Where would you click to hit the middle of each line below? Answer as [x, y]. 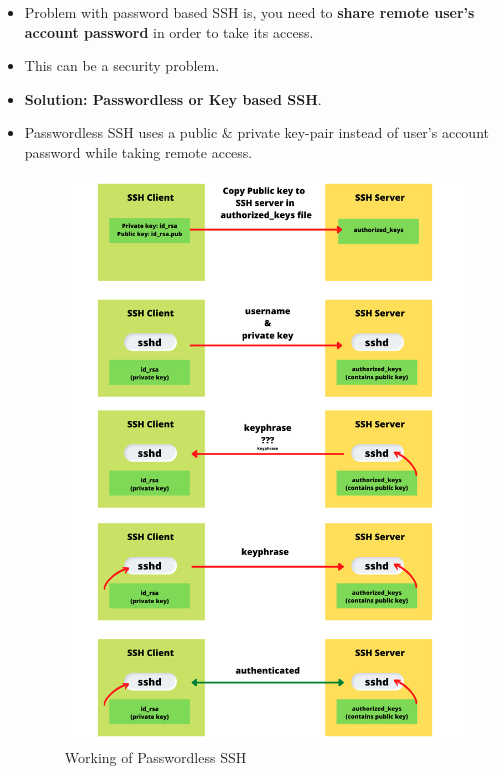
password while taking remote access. [138, 151]
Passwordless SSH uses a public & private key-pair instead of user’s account [256, 132]
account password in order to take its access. [169, 31]
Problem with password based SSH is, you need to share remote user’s [249, 12]
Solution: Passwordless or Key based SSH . [173, 98]
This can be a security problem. [122, 65]
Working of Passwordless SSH [155, 756]
